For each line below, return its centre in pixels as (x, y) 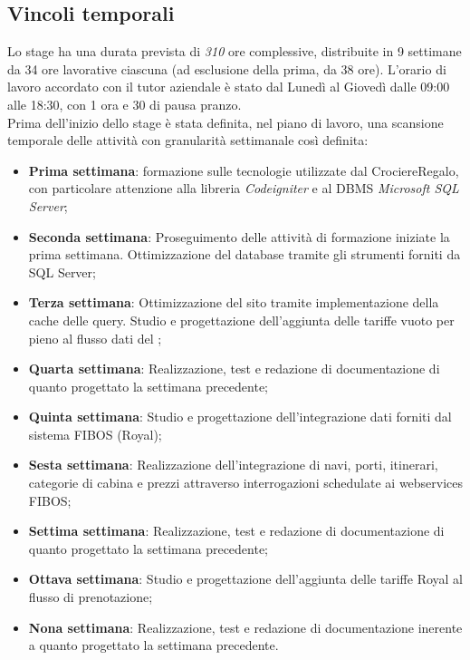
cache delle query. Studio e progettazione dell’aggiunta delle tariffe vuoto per (241, 320)
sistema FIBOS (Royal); (95, 434)
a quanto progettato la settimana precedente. (153, 645)
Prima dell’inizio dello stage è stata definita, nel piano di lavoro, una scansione (225, 122)
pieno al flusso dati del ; (95, 338)
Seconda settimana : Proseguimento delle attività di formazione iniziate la (239, 236)
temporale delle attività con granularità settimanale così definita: (188, 140)
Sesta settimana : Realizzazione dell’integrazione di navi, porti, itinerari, (233, 465)
